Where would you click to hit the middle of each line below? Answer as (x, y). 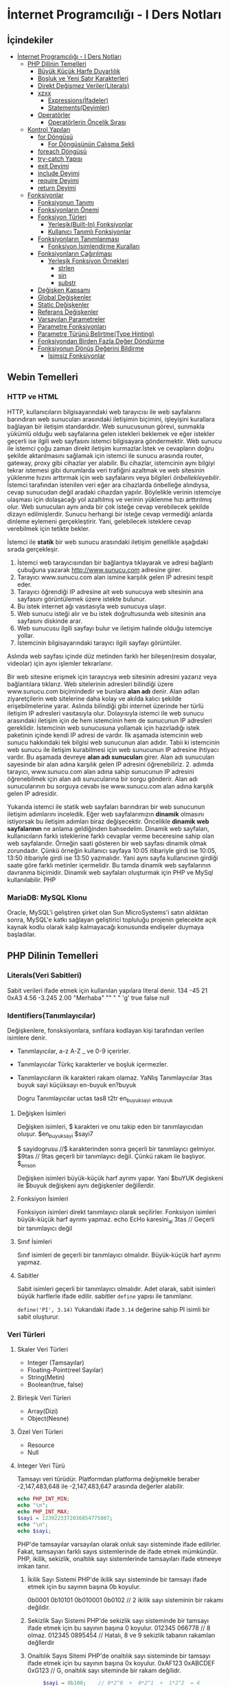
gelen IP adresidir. (33, 793)
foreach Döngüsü (62, 151)
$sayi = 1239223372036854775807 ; (65, 1518)
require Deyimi (58, 181)
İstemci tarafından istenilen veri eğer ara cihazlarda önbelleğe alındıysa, (108, 485)
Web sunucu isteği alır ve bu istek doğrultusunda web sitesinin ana (111, 613)
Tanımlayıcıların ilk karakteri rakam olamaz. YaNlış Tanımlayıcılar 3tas (115, 1078)
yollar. (25, 635)
